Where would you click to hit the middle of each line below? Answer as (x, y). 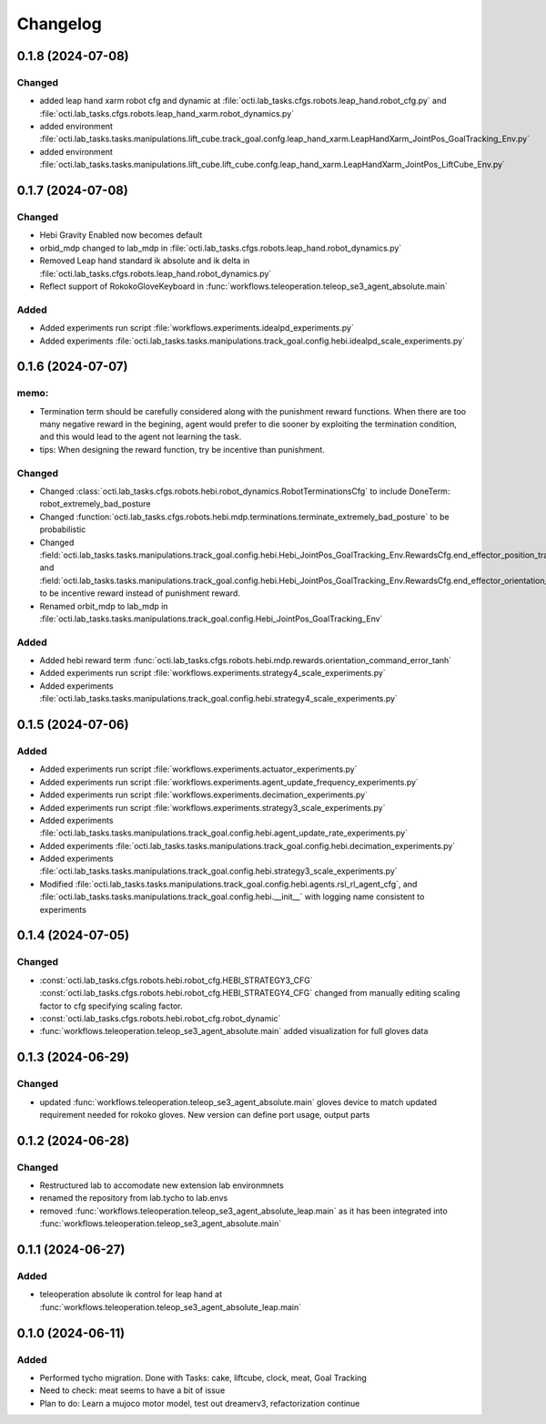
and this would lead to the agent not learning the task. (141, 436)
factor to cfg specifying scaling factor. (111, 1006)
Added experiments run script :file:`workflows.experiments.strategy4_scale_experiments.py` (212, 673)
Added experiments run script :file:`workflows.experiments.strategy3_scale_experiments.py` (212, 807)
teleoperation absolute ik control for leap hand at (131, 1295)
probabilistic (63, 529)
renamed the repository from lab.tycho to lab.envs (134, 1198)
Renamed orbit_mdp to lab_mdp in (104, 606)
